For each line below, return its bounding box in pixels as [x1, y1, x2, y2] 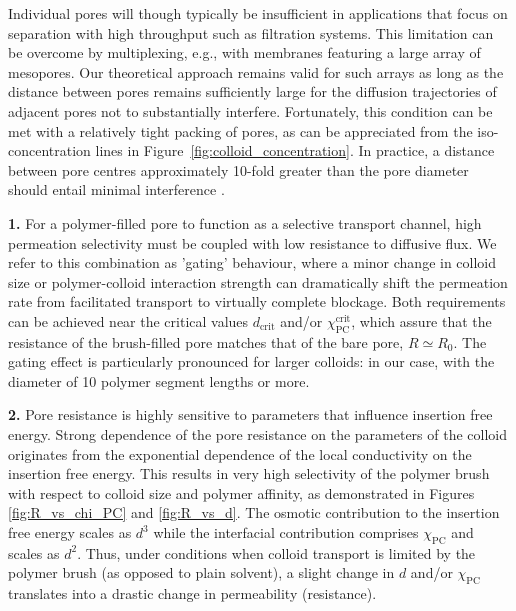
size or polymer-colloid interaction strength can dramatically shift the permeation [8, 271, 508, 292]
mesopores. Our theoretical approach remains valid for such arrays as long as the [8, 61, 504, 82]
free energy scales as [8, 522, 132, 543]
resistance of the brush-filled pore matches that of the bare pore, [8, 331, 404, 352]
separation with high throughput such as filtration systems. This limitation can [8, 22, 494, 43]
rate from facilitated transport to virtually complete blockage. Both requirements [8, 291, 506, 312]
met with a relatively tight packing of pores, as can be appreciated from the [8, 120, 473, 141]
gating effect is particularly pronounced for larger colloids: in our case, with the [8, 351, 495, 372]
